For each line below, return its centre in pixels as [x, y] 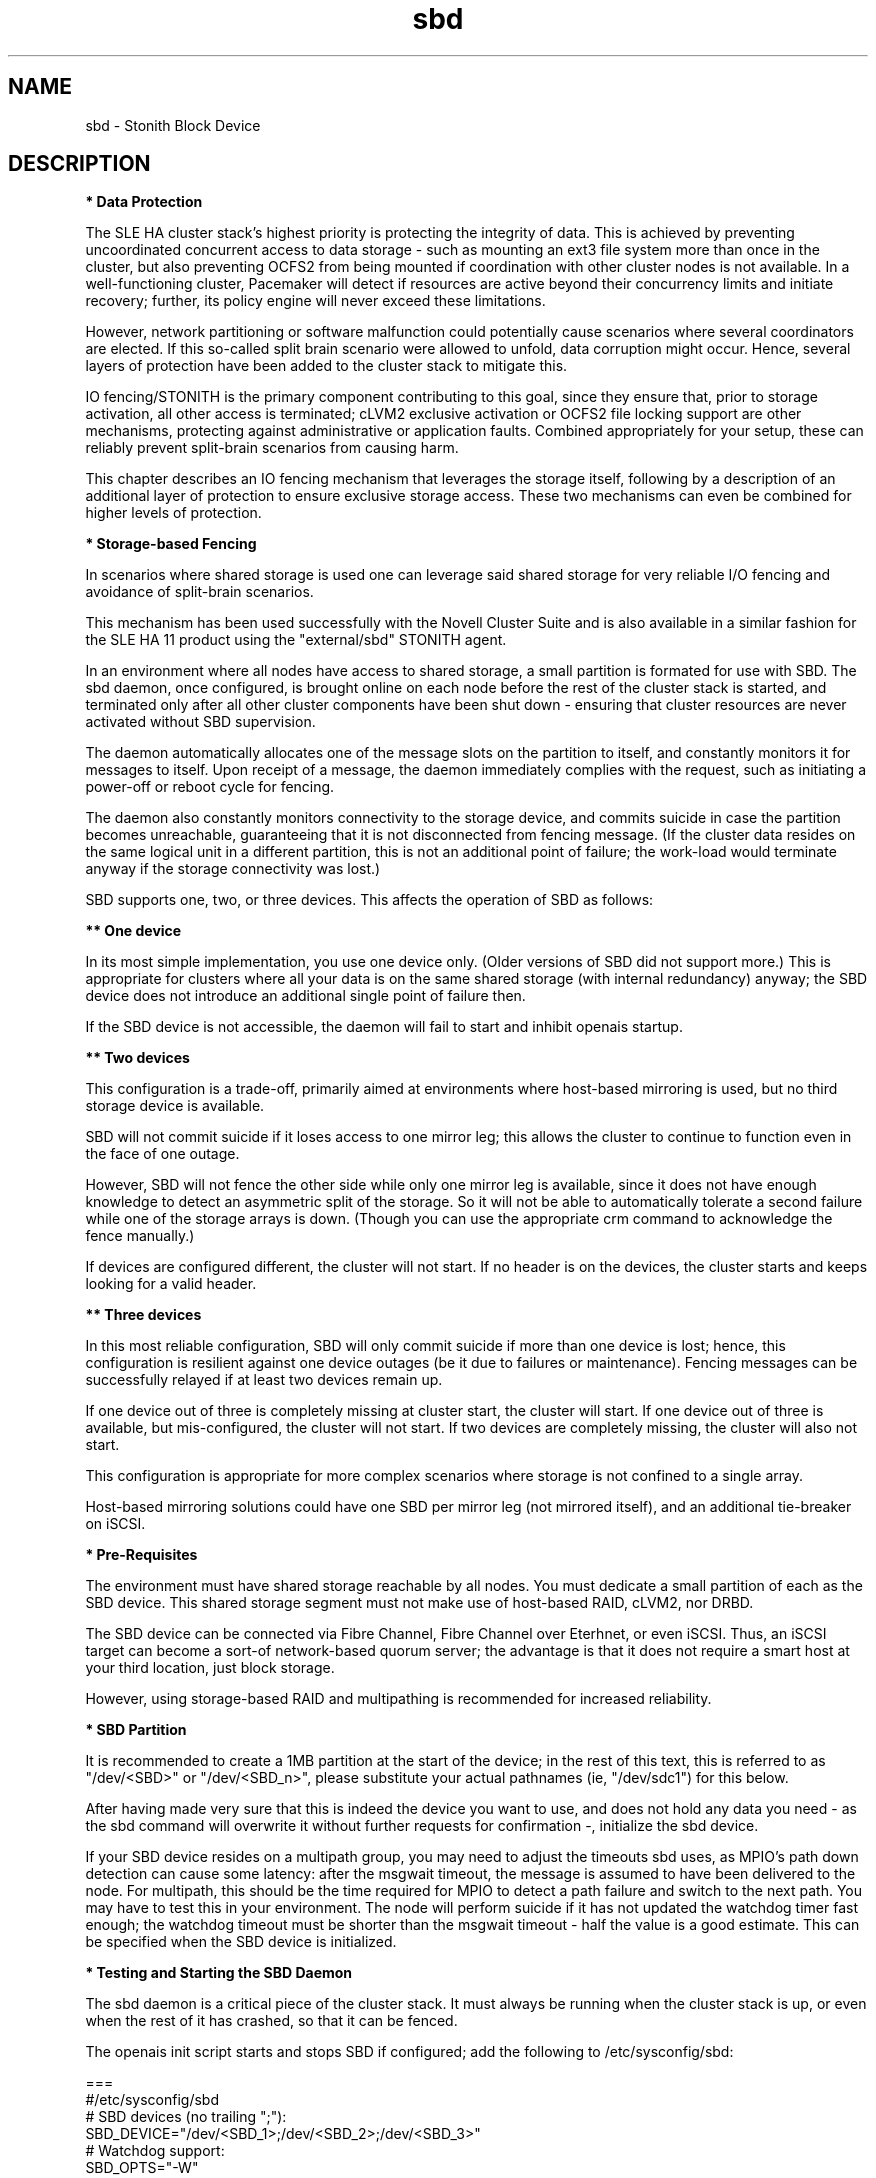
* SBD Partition [136, 1730]
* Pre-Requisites [141, 1555]
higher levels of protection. [173, 513]
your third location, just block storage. [210, 1668]
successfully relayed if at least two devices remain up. [264, 1380]
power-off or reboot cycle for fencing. [210, 787]
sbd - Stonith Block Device [173, 125]
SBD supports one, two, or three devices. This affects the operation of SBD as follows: [369, 900]
